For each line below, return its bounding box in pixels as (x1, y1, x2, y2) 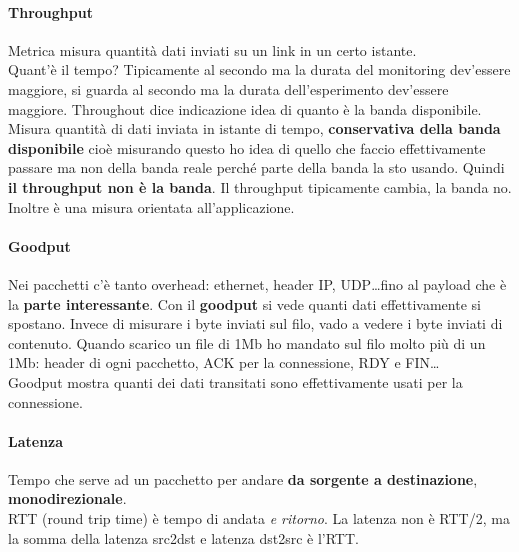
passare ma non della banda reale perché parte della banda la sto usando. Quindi (8, 157, 505, 178)
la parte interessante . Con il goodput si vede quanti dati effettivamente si (8, 293, 481, 314)
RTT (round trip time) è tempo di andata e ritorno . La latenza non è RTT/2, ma (8, 508, 510, 529)
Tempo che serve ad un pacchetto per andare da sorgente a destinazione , (8, 468, 478, 489)
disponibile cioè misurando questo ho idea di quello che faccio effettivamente (8, 137, 486, 158)
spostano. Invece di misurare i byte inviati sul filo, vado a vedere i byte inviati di (8, 313, 503, 334)
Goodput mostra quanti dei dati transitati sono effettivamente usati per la (8, 371, 463, 392)
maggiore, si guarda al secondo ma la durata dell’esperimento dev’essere (8, 78, 449, 99)
